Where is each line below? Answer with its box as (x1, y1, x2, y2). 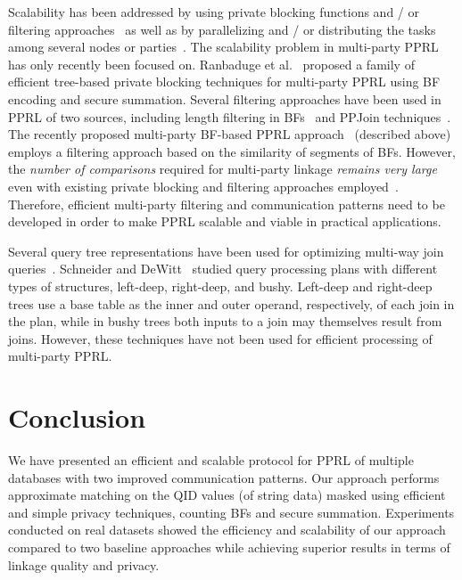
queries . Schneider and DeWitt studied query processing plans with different (8, 259, 438, 278)
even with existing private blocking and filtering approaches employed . (8, 176, 399, 195)
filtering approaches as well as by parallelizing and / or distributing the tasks (8, 20, 436, 38)
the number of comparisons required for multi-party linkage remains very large (8, 159, 437, 178)
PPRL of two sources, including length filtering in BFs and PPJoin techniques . (8, 107, 451, 126)
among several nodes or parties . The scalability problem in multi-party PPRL (8, 37, 439, 56)
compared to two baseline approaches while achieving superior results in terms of (8, 537, 450, 556)
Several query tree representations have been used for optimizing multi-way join (8, 241, 444, 260)
